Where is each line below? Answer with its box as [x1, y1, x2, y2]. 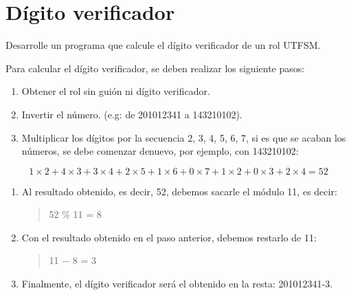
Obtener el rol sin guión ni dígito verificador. [21, 84, 210, 98]
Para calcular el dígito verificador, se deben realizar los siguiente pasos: [5, 61, 305, 75]
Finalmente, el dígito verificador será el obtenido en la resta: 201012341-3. [21, 276, 333, 291]
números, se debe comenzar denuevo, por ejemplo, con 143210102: [21, 144, 299, 158]
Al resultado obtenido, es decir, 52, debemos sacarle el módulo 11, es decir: [21, 184, 337, 198]
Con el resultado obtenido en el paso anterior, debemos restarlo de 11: [21, 230, 317, 244]
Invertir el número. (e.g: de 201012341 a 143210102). [21, 107, 242, 121]
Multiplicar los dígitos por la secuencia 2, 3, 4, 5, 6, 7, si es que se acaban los [21, 130, 346, 144]
